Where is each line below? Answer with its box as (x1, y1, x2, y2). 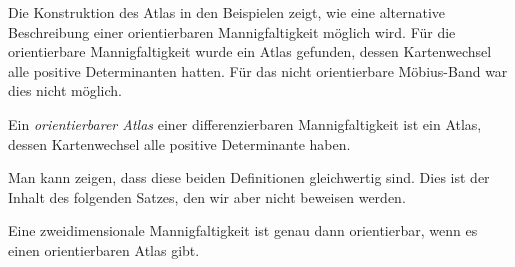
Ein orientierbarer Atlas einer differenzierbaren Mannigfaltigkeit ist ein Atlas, (8, 113, 482, 134)
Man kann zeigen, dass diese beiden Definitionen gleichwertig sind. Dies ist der (8, 167, 490, 188)
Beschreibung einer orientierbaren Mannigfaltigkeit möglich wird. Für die (8, 21, 456, 42)
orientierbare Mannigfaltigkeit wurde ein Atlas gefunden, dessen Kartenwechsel (8, 41, 492, 62)
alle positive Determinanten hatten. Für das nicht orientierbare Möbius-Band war (8, 60, 508, 81)
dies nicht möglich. (8, 80, 123, 101)
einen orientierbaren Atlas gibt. (8, 239, 200, 260)
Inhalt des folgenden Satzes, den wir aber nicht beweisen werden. (8, 186, 406, 207)
